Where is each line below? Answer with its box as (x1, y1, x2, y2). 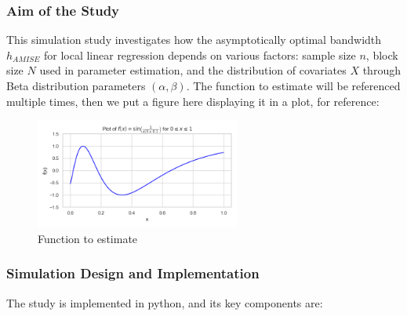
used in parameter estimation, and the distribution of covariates (39, 62, 347, 78)
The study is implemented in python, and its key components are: (6, 294, 323, 311)
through (362, 62, 401, 78)
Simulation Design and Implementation (6, 263, 260, 283)
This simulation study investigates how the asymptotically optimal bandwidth (6, 31, 382, 48)
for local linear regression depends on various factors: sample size (43, 46, 356, 63)
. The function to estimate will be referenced (186, 78, 401, 93)
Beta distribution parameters (6, 78, 146, 93)
